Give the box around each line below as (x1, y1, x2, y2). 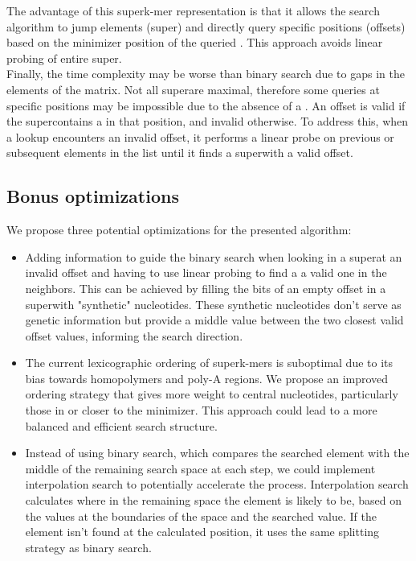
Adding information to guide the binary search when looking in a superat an (25, 248, 402, 265)
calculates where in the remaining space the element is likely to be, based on (25, 492, 402, 509)
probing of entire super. (6, 49, 122, 66)
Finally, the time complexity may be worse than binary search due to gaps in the (6, 65, 405, 82)
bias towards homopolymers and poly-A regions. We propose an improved (25, 369, 389, 386)
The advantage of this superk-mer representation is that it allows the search (6, 2, 380, 19)
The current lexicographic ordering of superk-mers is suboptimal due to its (25, 354, 394, 371)
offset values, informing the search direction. (25, 327, 243, 344)
